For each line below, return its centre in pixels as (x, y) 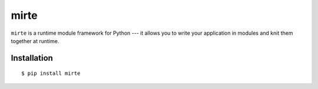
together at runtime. (35, 41)
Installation (32, 58)
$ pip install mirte (51, 73)
